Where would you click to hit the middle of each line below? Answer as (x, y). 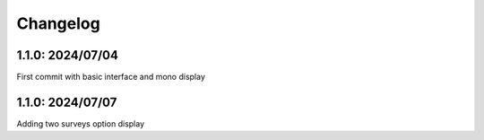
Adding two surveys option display (81, 123)
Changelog (58, 23)
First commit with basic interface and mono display (111, 77)
